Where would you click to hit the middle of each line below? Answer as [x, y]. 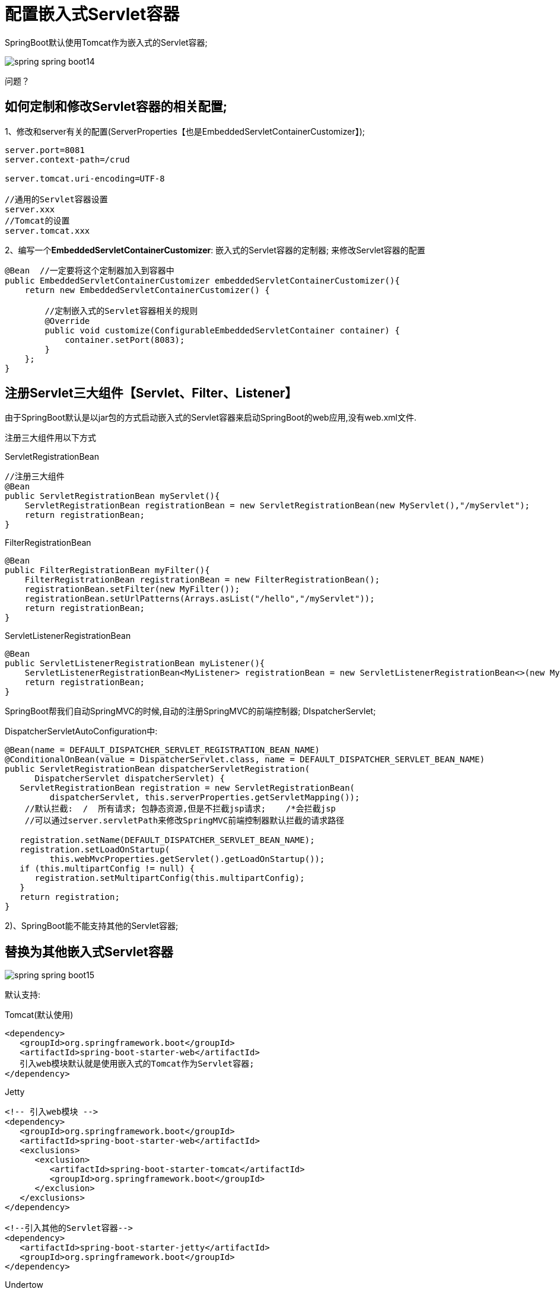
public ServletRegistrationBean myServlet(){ [112, 496]
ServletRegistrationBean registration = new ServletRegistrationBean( [187, 788]
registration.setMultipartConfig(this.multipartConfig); [170, 878]
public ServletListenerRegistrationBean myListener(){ [135, 663]
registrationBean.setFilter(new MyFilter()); [132, 589]
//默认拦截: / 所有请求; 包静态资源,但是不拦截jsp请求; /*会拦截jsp [180, 809]
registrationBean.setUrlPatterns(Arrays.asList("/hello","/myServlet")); [200, 599]
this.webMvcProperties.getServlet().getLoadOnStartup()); [187, 859]
